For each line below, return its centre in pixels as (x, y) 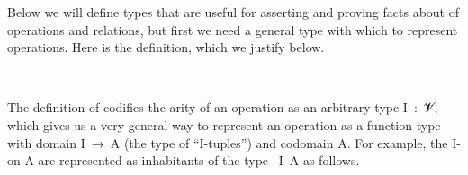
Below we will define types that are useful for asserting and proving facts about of (234, 12)
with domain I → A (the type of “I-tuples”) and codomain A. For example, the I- (234, 142)
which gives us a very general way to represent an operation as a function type (224, 124)
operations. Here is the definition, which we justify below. (166, 47)
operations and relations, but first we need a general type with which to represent (233, 29)
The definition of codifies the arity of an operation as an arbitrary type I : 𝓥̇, (223, 107)
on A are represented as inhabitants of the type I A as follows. (184, 160)
